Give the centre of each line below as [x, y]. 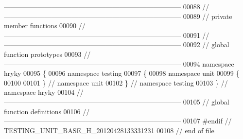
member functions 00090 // [45, 26]
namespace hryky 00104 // [44, 92]
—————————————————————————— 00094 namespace [119, 63]
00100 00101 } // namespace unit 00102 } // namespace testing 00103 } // [116, 82]
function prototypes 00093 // [47, 54]
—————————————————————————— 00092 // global [117, 44]
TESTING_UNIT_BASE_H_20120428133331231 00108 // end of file [109, 130]
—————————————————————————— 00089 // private [118, 16]
